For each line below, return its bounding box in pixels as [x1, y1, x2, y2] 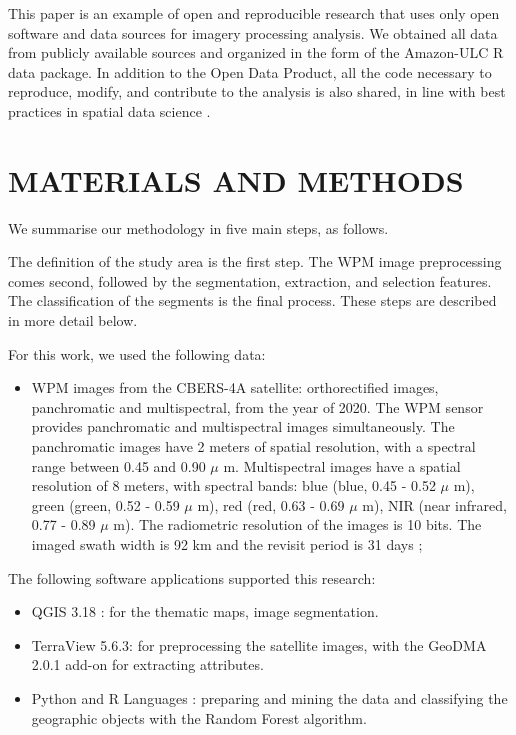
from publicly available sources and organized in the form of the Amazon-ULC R [8, 42, 504, 63]
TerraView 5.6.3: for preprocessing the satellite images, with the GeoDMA [31, 634, 487, 655]
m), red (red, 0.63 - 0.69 [197, 494, 345, 515]
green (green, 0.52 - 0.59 [31, 494, 180, 515]
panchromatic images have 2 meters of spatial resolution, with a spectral [31, 436, 476, 457]
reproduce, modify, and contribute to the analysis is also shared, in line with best [8, 81, 506, 102]
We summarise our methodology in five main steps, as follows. [8, 217, 389, 238]
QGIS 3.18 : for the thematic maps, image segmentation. [31, 601, 379, 622]
